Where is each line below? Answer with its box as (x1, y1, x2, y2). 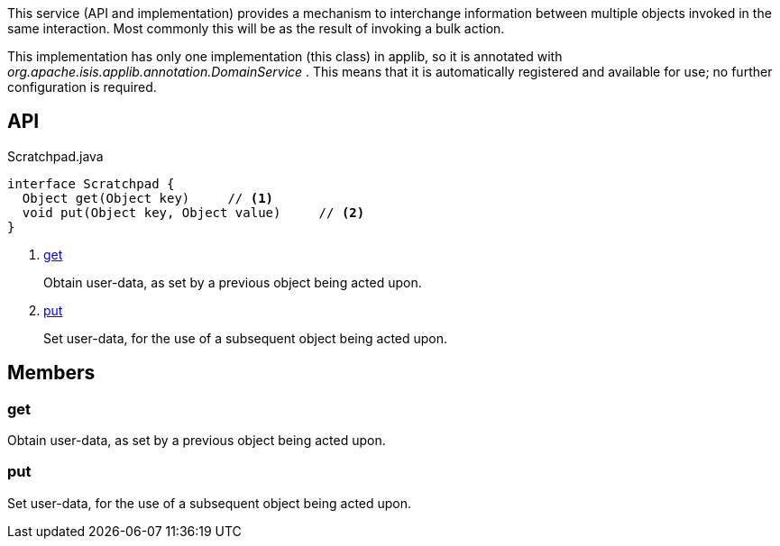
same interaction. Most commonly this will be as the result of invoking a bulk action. (7, 21, 505, 36)
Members (7, 361, 96, 385)
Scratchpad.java (7, 148, 104, 164)
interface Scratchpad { (7, 176, 175, 191)
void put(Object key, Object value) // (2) (22, 205, 365, 220)
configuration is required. (7, 79, 157, 95)
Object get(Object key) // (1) (22, 190, 274, 205)
